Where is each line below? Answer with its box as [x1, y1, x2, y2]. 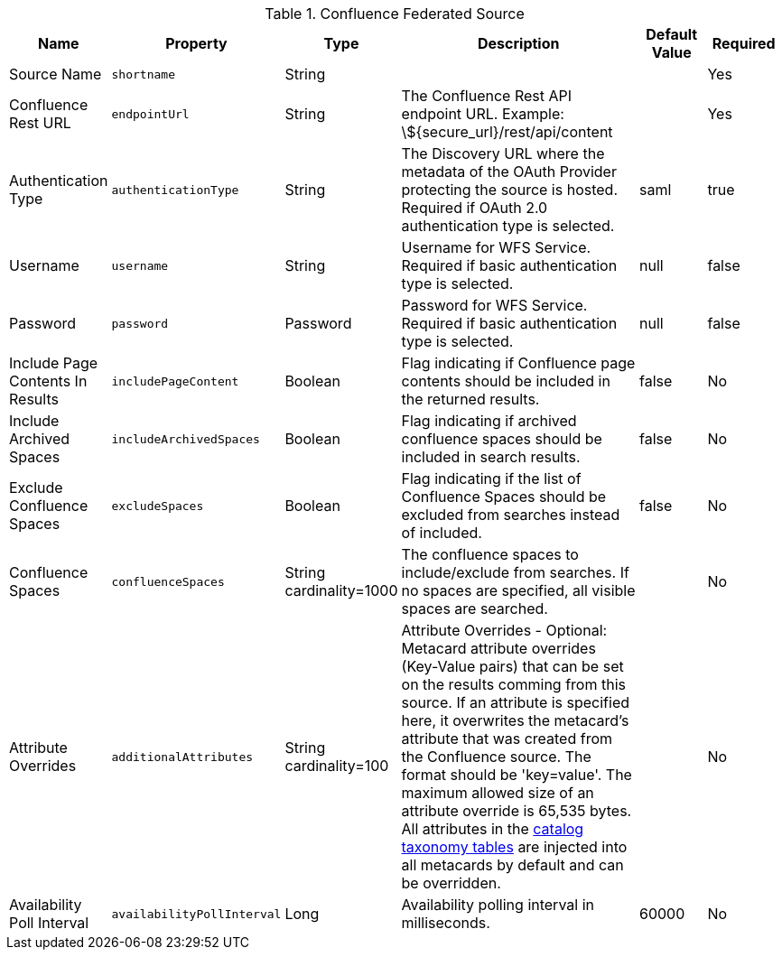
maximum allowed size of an [401, 784, 594, 802]
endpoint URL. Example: [401, 105, 564, 123]
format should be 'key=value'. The [401, 766, 632, 784]
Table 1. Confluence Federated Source [265, 5, 525, 23]
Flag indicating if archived [401, 412, 577, 430]
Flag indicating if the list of [401, 469, 582, 488]
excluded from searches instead [401, 506, 620, 524]
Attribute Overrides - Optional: [401, 621, 608, 639]
